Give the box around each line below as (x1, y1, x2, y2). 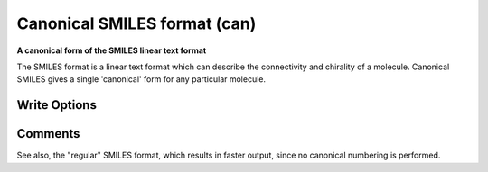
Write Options (16, 97, 97, 113)
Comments (16, 126, 80, 141)
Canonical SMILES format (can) (16, 14, 257, 33)
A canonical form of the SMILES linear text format (16, 45, 207, 56)
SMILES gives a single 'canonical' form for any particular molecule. (16, 74, 267, 85)
